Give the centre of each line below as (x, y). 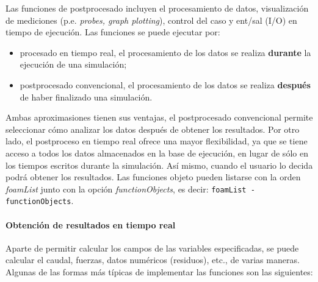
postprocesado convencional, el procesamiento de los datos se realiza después (165, 84)
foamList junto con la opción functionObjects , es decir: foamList (126, 189)
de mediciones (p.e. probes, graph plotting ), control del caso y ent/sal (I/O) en (151, 20)
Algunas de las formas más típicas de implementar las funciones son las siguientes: (159, 272)
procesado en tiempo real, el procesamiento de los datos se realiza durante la (165, 52)
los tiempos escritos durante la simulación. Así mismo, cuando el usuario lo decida (159, 165)
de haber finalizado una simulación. (86, 97)
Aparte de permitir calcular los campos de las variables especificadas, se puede (152, 248)
